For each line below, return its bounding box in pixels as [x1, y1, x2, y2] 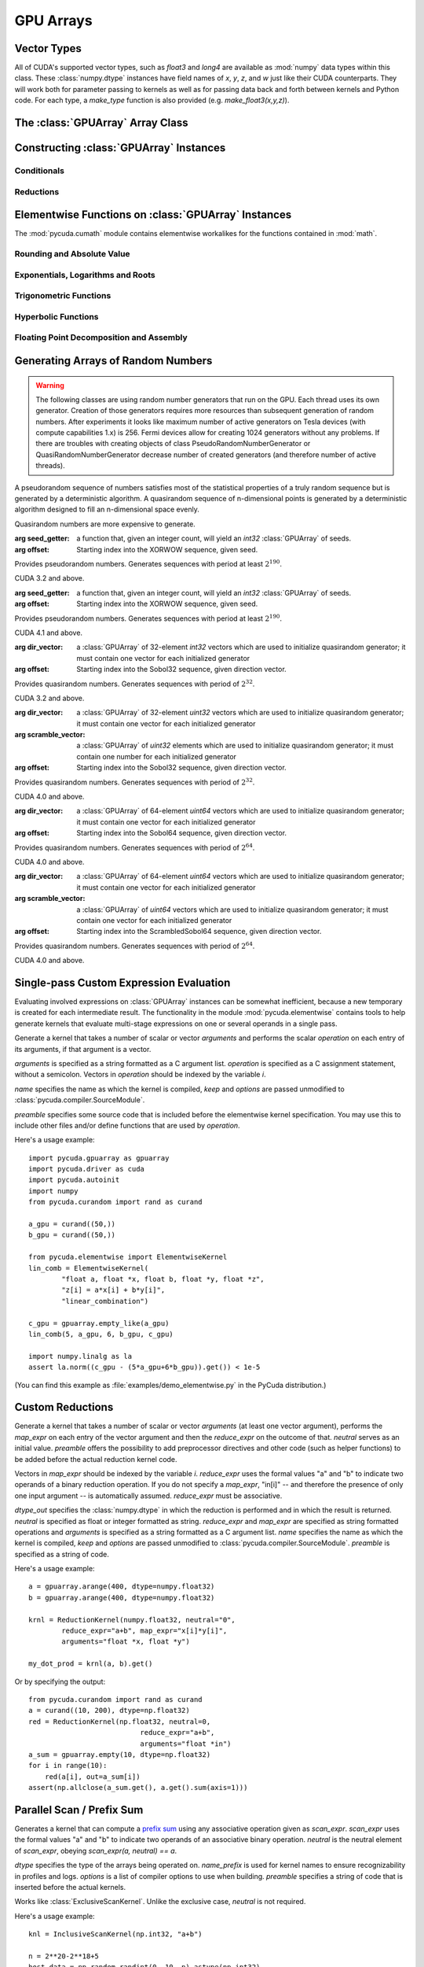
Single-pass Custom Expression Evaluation [14, 976, 231, 989]
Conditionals [14, 165, 64, 176]
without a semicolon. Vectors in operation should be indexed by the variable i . [14, 1070, 266, 1079]
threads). [35, 461, 66, 471]
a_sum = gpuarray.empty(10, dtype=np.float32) [28, 1750, 211, 1758]
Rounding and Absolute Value [14, 249, 130, 260]
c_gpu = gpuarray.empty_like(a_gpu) [28, 1319, 170, 1327]
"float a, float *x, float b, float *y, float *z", [61, 1275, 265, 1283]
